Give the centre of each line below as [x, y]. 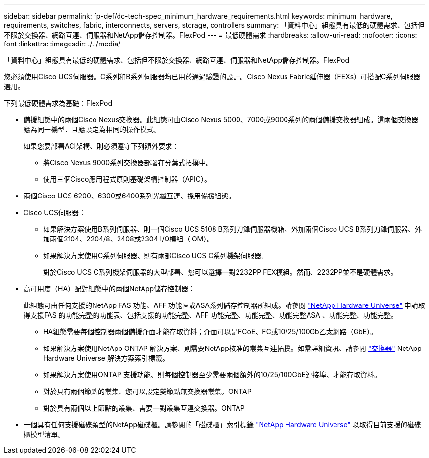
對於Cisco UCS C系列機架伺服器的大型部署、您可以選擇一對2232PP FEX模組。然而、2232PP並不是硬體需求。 [220, 272]
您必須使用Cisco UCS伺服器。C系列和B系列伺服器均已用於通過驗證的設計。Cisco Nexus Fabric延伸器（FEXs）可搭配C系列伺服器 [212, 76]
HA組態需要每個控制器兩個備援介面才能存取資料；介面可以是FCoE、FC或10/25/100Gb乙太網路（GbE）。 [210, 332]
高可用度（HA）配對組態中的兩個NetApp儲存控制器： [109, 289]
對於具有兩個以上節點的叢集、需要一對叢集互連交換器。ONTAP [144, 408]
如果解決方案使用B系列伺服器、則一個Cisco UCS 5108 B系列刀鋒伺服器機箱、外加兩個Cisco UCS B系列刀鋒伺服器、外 [232, 229]
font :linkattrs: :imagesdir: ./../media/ [62, 44]
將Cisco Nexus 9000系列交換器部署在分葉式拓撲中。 [128, 163]
